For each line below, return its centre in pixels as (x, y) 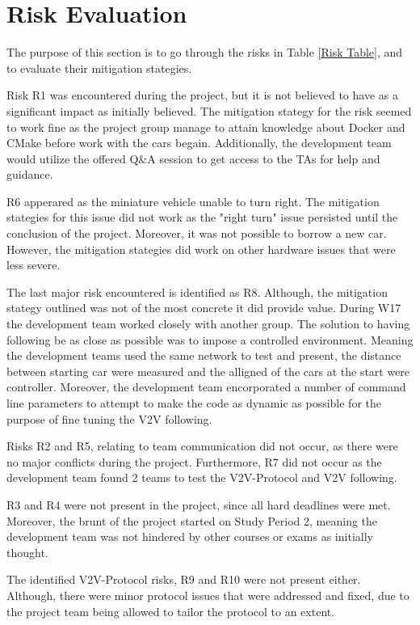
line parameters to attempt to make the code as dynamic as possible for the (194, 403)
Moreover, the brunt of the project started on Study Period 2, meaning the (192, 520)
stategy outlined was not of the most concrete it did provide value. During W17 (204, 308)
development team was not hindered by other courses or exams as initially (190, 536)
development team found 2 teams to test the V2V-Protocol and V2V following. (202, 477)
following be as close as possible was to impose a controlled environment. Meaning (210, 339)
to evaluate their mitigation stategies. (99, 68)
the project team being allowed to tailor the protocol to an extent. (171, 611)
